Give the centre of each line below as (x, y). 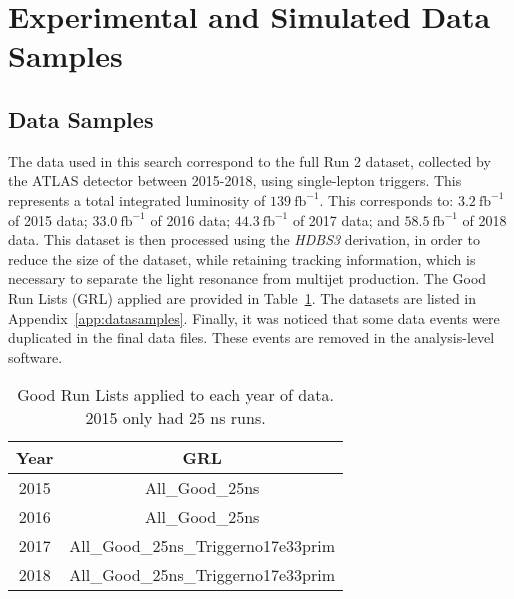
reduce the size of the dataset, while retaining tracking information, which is (242, 258)
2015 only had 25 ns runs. (175, 418)
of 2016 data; (190, 219)
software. (35, 356)
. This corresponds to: (386, 199)
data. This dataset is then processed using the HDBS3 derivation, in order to (244, 239)
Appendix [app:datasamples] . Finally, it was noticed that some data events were (254, 317)
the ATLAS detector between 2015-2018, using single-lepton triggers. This (235, 180)
